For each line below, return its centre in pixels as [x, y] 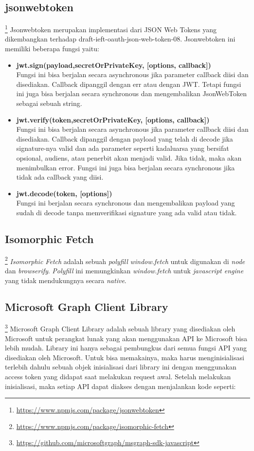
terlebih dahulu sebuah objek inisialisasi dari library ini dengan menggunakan [121, 367]
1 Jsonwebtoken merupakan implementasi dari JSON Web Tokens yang [111, 29]
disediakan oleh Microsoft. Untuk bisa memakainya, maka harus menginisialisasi [125, 357]
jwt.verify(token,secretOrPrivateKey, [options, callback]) [113, 119]
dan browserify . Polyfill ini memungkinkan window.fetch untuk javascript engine [124, 270]
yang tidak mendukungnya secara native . [66, 280]
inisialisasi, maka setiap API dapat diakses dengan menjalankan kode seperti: [120, 386]
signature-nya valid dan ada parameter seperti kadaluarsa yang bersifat [123, 148]
